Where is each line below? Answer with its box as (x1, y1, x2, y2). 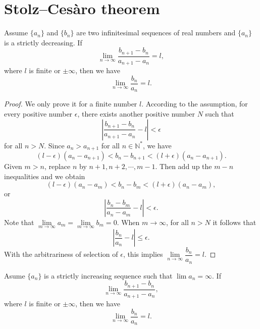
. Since (44, 140, 65, 150)
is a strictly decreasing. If (4, 37, 82, 47)
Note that (4, 216, 34, 227)
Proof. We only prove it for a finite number (4, 98, 137, 109)
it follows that (213, 216, 256, 227)
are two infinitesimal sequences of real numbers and (76, 27, 236, 38)
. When (117, 216, 140, 227)
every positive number (4, 108, 73, 119)
